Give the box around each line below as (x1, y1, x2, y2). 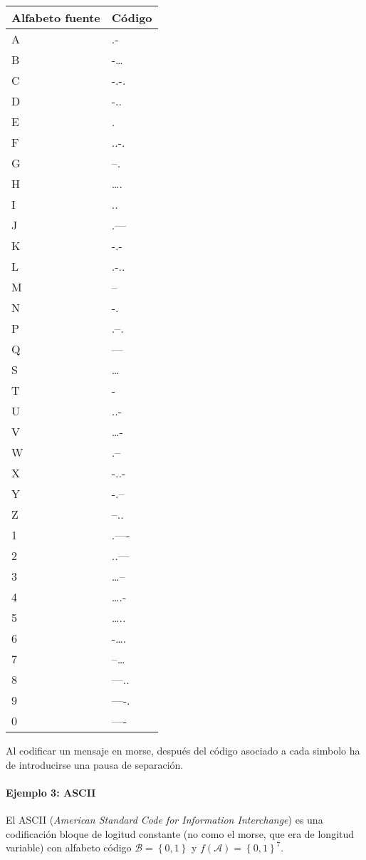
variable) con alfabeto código (6, 840, 132, 855)
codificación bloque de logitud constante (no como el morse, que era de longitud (6, 826, 355, 841)
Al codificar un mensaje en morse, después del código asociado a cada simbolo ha (6, 743, 360, 757)
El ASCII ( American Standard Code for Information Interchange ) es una (6, 812, 323, 827)
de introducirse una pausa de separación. (6, 757, 184, 772)
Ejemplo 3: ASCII (6, 784, 96, 799)
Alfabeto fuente (11, 9, 100, 26)
